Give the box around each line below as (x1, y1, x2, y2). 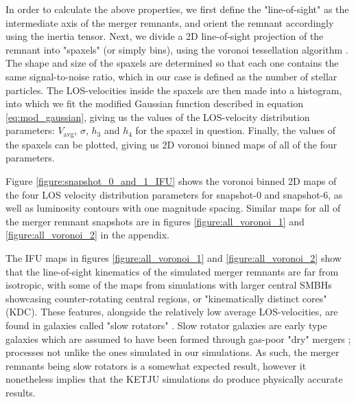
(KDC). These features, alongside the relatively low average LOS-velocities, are (5, 304, 338, 319)
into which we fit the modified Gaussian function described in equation (5, 96, 304, 111)
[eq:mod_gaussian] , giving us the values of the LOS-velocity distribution (5, 109, 310, 124)
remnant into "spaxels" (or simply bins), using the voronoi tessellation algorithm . (5, 42, 348, 56)
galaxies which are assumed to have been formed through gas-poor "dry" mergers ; (5, 331, 351, 346)
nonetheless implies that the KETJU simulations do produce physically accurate (5, 372, 343, 386)
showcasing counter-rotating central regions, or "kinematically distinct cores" (5, 291, 327, 305)
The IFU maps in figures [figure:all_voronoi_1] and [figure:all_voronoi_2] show (5, 250, 342, 265)
